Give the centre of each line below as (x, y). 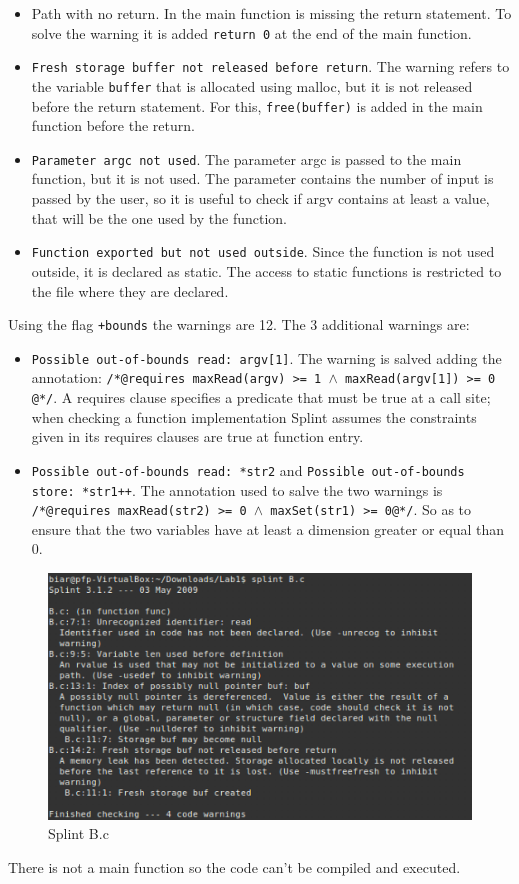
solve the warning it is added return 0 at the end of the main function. (251, 32)
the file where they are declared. (130, 290)
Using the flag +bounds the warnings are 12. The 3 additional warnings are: (239, 324)
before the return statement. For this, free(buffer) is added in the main (257, 105)
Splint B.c (78, 833)
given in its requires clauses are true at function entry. (197, 436)
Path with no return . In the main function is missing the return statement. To (271, 13)
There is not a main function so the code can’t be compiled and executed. (234, 867)
